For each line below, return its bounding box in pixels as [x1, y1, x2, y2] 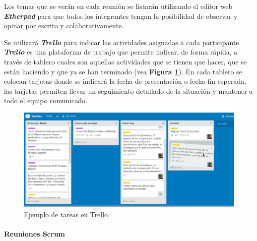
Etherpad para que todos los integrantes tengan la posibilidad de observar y [4, 10, 238, 21]
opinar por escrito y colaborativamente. [4, 20, 124, 31]
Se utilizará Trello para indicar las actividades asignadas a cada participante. [4, 37, 241, 47]
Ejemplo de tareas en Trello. [24, 209, 110, 219]
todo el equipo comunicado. [4, 95, 88, 106]
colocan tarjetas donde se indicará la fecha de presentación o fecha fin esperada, [4, 76, 247, 86]
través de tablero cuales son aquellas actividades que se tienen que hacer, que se [4, 56, 247, 66]
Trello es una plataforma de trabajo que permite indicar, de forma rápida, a [4, 47, 238, 57]
